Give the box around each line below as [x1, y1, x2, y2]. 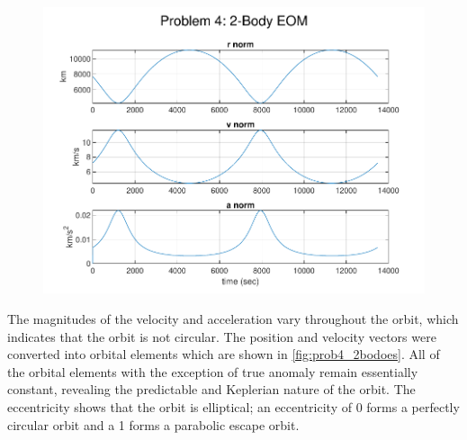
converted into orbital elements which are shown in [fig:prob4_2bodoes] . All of [7, 345, 440, 364]
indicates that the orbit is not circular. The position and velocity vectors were [7, 327, 436, 346]
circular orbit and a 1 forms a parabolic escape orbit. [7, 415, 300, 434]
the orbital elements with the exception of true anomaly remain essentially [7, 362, 418, 381]
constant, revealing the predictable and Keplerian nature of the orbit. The [7, 380, 416, 399]
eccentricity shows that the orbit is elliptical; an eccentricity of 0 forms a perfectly [7, 397, 460, 416]
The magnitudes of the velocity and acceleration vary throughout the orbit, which [7, 309, 459, 328]
